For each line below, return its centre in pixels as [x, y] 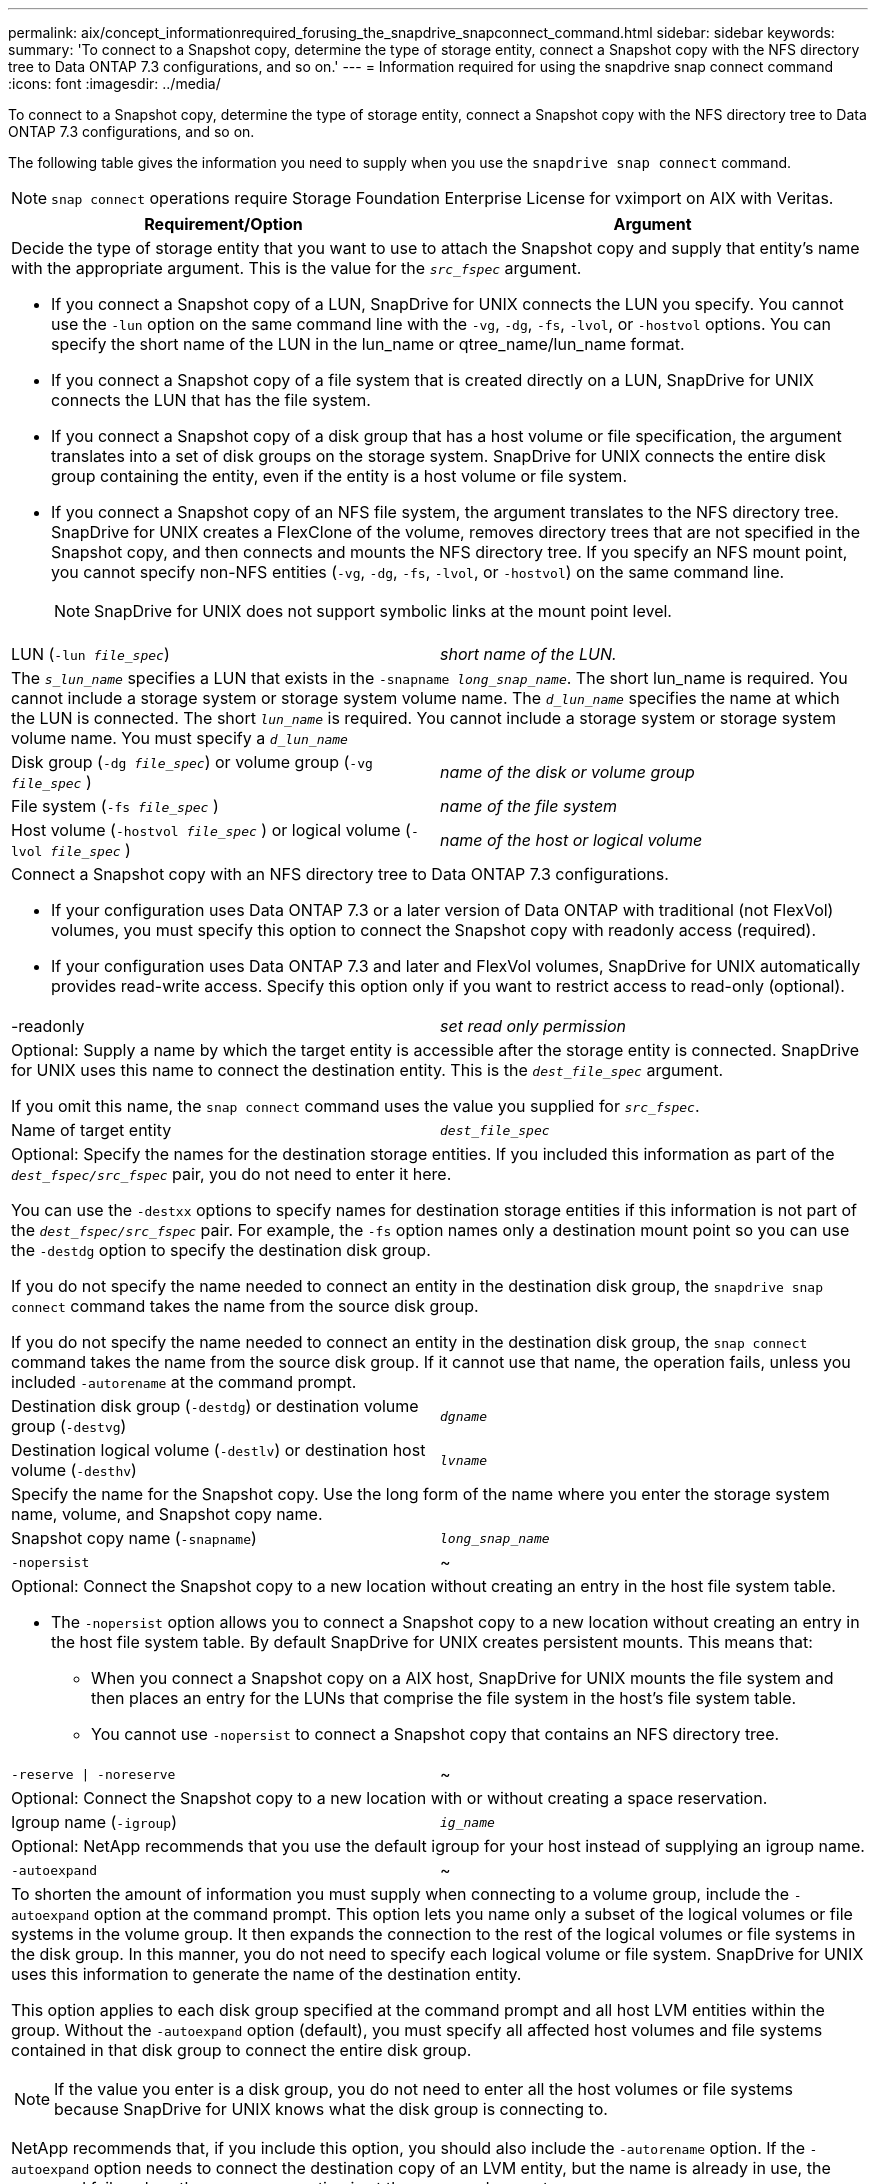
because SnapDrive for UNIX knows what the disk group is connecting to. [331, 2109]
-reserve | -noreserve [93, 1774]
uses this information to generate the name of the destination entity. [266, 1974]
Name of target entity [91, 1130]
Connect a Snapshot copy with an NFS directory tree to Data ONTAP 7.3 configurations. [340, 874]
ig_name [467, 1822]
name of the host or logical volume [571, 840]
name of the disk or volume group [567, 772]
